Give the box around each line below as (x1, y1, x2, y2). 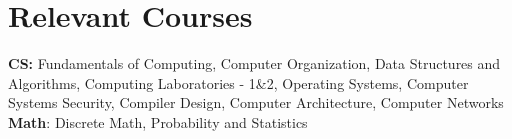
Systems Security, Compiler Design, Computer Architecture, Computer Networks (8, 92, 504, 113)
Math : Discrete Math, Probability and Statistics (8, 111, 308, 132)
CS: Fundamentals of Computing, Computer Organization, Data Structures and (8, 53, 501, 74)
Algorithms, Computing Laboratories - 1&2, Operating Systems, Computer (8, 72, 469, 93)
